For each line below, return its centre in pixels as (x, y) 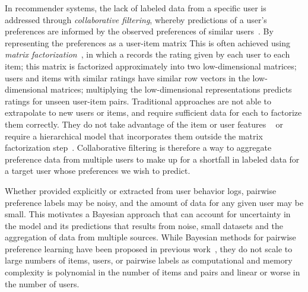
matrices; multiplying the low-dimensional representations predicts (171, 89)
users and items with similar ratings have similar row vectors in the (127, 77)
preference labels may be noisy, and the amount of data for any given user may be (154, 202)
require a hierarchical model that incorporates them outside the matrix (134, 136)
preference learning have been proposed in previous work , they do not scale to (149, 248)
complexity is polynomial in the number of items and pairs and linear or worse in (153, 272)
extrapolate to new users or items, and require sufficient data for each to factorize (153, 112)
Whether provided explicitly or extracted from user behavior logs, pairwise (141, 190)
